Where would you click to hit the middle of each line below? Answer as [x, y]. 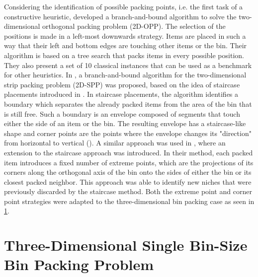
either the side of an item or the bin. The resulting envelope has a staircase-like [125, 123]
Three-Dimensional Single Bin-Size [126, 245]
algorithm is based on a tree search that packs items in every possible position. [124, 55]
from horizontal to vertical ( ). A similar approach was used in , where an [115, 143]
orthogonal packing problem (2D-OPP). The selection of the [134, 26]
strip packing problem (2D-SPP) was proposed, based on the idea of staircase [122, 84]
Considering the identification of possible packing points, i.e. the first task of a [124, 6]
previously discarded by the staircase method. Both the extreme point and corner [128, 191]
